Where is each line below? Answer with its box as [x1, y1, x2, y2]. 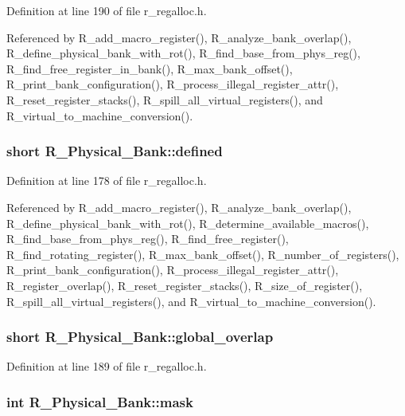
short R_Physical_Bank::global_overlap [6, 327, 274, 347]
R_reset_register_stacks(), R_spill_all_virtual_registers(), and [6, 91, 323, 108]
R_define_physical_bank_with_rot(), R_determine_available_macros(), [6, 214, 369, 231]
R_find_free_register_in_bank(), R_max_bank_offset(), [6, 60, 293, 77]
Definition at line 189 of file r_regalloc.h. [6, 358, 207, 375]
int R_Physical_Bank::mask [6, 391, 193, 411]
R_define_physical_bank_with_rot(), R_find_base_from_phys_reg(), [6, 45, 360, 61]
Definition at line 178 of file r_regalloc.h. [6, 172, 207, 189]
